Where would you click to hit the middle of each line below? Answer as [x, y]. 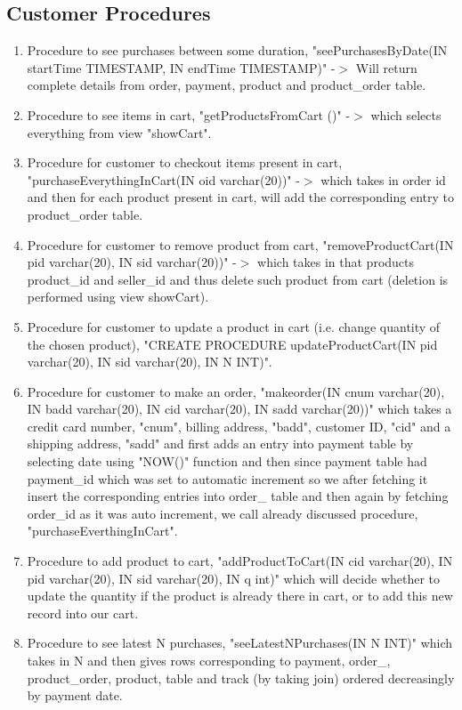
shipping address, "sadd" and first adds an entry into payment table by [220, 444]
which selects [406, 114]
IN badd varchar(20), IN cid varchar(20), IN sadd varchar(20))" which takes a [239, 409]
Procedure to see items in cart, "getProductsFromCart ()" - [189, 114]
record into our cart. [83, 613]
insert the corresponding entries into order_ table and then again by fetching [238, 496]
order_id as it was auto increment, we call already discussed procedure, [223, 513]
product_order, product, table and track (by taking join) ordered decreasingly [241, 678]
